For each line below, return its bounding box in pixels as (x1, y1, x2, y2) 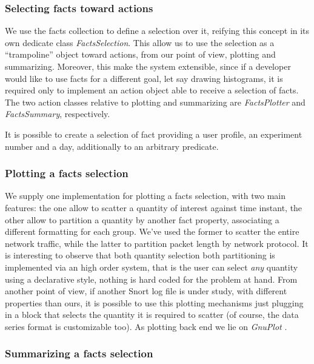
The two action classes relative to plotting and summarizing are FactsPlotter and (5, 95, 306, 108)
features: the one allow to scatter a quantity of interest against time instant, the (5, 201, 302, 214)
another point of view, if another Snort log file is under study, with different (5, 285, 287, 297)
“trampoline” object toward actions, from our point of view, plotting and (5, 48, 276, 61)
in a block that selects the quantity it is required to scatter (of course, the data (5, 308, 299, 321)
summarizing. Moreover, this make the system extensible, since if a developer (5, 60, 291, 72)
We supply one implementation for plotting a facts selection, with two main (5, 189, 286, 202)
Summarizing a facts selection (5, 346, 153, 361)
